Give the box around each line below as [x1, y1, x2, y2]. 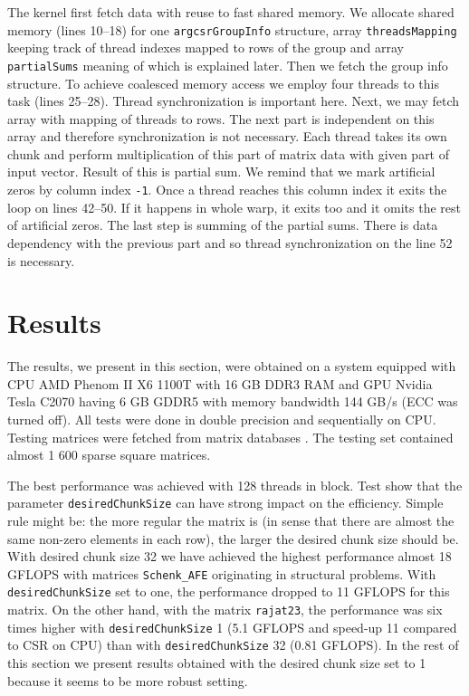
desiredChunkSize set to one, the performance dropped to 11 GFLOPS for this [7, 582, 450, 601]
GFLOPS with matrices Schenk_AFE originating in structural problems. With [7, 564, 436, 583]
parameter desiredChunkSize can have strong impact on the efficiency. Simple [7, 493, 444, 512]
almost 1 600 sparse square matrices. [7, 445, 211, 464]
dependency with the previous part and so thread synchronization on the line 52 [7, 233, 453, 252]
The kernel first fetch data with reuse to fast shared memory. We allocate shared [7, 3, 455, 21]
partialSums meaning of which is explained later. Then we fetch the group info [7, 55, 448, 74]
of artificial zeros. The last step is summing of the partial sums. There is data [7, 215, 438, 234]
